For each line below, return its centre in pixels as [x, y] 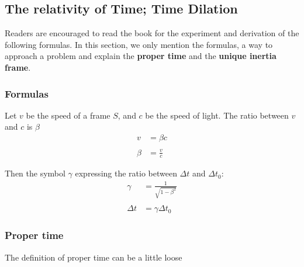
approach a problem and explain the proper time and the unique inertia [141, 56]
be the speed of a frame [68, 115]
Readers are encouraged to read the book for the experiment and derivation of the [152, 33]
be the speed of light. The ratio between [217, 115]
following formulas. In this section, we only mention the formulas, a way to [139, 44]
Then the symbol [35, 173]
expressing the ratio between [126, 173]
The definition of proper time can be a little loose [94, 257]
